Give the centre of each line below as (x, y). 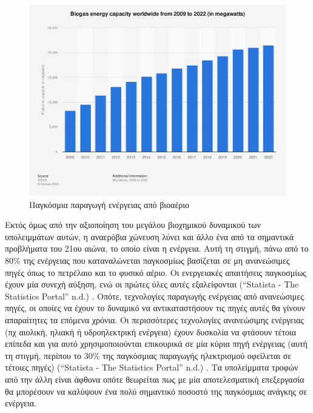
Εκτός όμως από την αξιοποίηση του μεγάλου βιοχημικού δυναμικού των (133, 225)
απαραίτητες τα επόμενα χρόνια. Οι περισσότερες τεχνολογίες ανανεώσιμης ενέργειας (154, 319)
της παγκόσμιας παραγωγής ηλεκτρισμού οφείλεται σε (197, 355)
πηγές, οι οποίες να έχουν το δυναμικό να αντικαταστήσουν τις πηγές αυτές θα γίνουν (155, 308)
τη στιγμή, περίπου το (43, 355)
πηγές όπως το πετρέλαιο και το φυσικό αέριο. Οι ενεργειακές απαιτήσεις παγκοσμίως (156, 272)
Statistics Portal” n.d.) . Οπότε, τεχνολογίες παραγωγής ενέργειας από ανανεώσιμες (154, 296)
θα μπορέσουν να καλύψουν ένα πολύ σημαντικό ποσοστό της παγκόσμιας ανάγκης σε (156, 391)
